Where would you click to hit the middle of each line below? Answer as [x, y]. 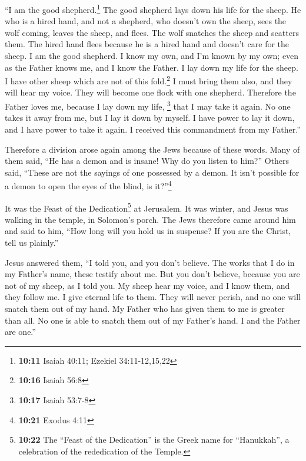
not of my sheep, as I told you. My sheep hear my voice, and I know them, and [147, 285]
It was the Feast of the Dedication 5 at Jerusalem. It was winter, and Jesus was [147, 207]
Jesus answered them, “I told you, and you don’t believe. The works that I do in [150, 262]
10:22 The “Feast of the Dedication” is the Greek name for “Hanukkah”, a [154, 439]
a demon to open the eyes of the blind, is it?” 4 [88, 185]
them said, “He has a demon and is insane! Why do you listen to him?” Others [147, 161]
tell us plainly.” [32, 242]
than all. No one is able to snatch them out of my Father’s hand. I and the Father [153, 320]
